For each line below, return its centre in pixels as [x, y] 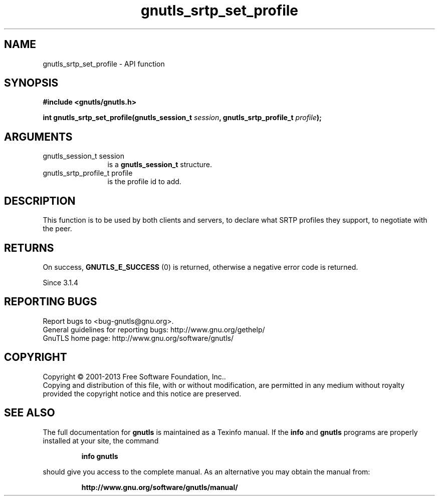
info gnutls [100, 456]
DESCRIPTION [40, 201]
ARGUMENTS [38, 137]
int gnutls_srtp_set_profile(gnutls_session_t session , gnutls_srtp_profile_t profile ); [182, 118]
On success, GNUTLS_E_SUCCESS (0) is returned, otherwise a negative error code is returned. [200, 267]
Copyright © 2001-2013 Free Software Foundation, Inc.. [134, 376]
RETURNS [29, 248]
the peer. [57, 229]
